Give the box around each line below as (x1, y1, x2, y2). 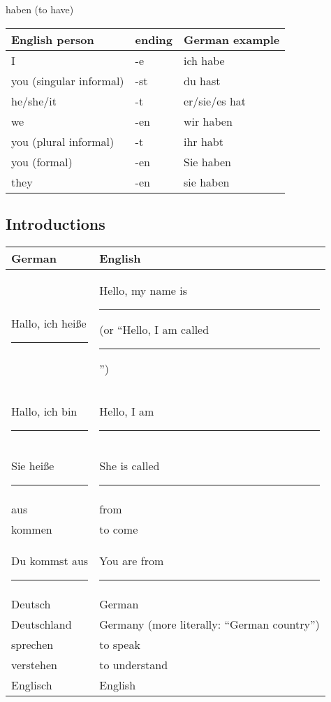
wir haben (183, 112, 233, 129)
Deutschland (11, 615, 72, 632)
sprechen (11, 636, 54, 652)
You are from (99, 552, 164, 569)
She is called (99, 457, 160, 474)
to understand (99, 656, 168, 673)
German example (183, 31, 280, 47)
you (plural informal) (11, 133, 115, 149)
